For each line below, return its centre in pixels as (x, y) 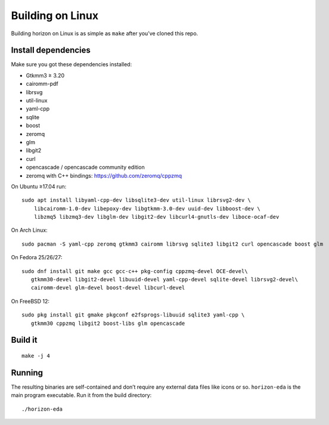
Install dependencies (51, 50)
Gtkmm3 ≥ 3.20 (45, 75)
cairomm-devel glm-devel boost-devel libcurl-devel (108, 288)
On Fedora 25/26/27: (37, 258)
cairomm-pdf (42, 84)
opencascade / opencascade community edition (86, 167)
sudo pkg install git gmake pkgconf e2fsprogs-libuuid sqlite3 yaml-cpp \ (133, 315)
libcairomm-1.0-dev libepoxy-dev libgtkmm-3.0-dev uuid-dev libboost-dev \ (147, 208)
